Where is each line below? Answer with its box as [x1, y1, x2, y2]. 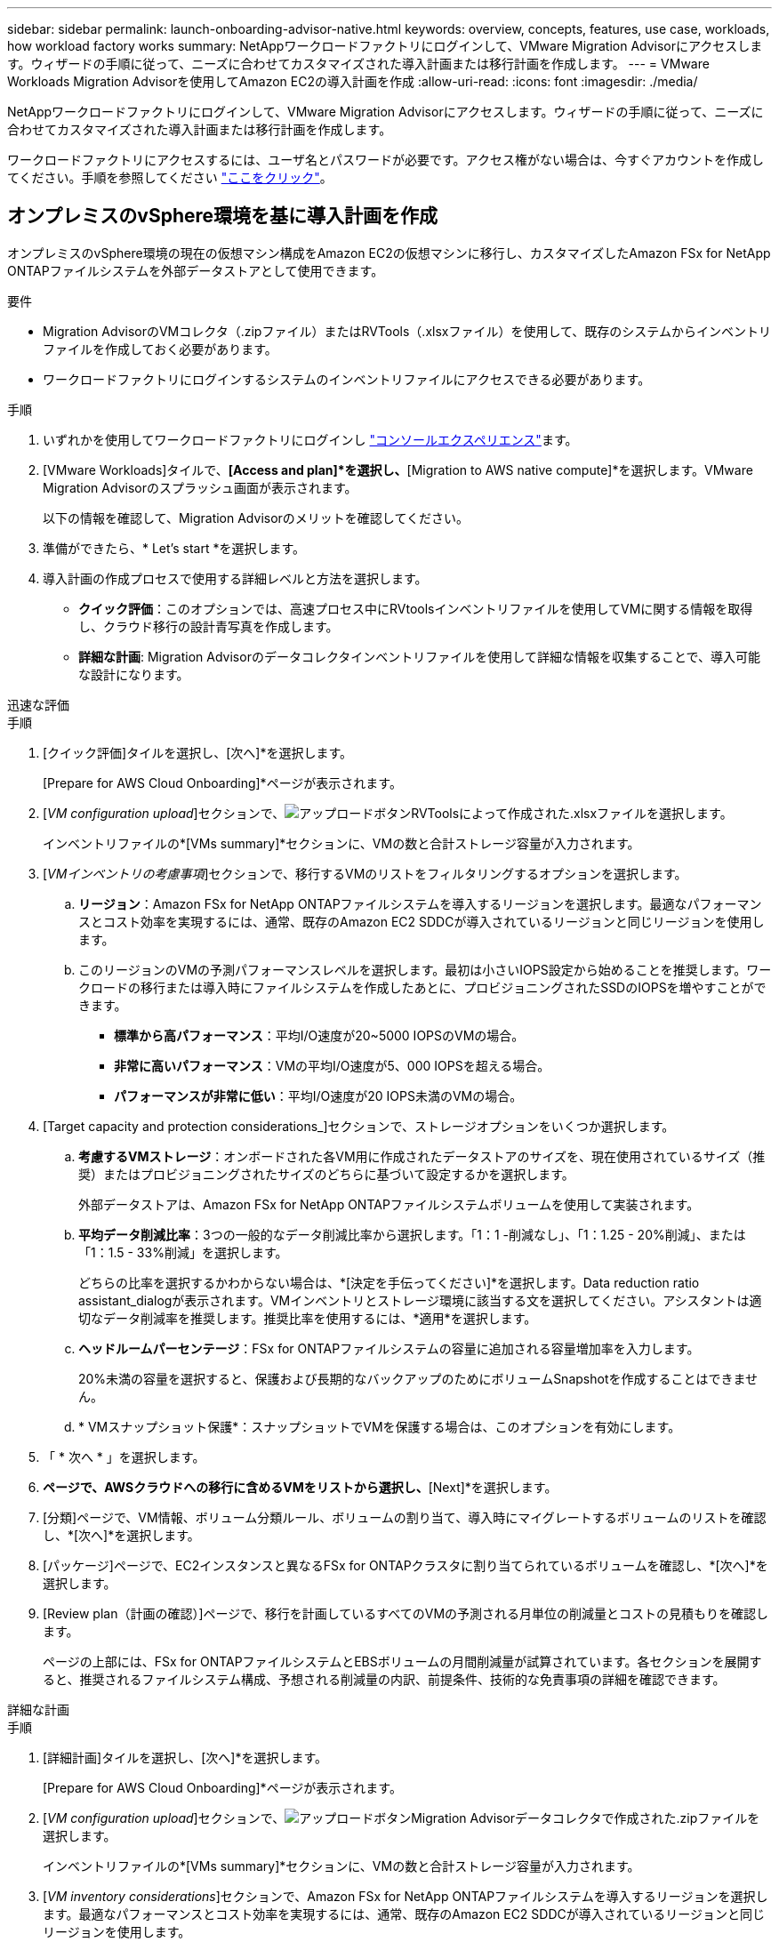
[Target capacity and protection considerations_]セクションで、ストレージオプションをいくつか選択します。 [43, 1118, 675, 1134]
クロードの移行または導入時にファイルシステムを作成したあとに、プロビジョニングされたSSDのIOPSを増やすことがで [78, 979, 767, 995]
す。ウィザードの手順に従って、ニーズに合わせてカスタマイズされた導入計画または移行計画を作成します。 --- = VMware [7, 56, 710, 71]
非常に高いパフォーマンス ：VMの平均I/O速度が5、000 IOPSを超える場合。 [114, 1057, 550, 1073]
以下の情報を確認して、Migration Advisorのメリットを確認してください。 [43, 510, 469, 526]
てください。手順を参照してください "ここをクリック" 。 [7, 170, 333, 185]
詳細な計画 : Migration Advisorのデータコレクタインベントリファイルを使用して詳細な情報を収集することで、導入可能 [78, 648, 760, 664]
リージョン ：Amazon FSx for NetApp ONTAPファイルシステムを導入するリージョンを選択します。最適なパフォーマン [78, 895, 762, 911]
